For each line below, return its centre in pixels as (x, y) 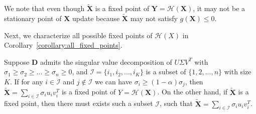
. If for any (26, 81)
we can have (113, 81)
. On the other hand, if (193, 92)
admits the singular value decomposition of (106, 62)
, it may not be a (219, 8)
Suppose (17, 62)
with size (238, 72)
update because (96, 18)
